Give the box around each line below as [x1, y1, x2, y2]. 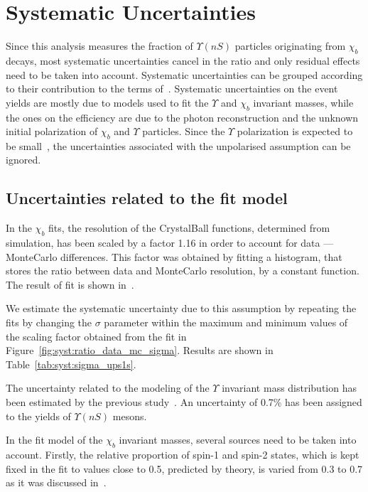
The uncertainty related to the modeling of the [6, 380, 210, 395]
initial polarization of [6, 124, 98, 139]
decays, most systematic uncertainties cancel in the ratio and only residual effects [6, 53, 360, 68]
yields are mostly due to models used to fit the [6, 95, 209, 109]
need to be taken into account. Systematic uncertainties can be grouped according [6, 67, 363, 82]
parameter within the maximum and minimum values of [104, 315, 348, 330]
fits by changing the [6, 315, 92, 330]
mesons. [112, 408, 147, 423]
